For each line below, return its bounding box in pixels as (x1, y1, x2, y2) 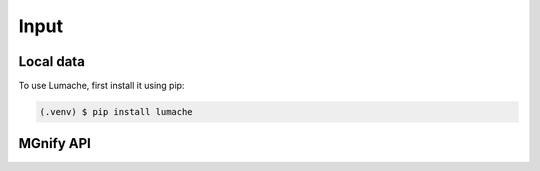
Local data (18, 53, 85, 70)
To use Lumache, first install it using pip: (18, 80, 185, 92)
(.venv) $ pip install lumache (39, 106, 194, 118)
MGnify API (18, 135, 92, 152)
